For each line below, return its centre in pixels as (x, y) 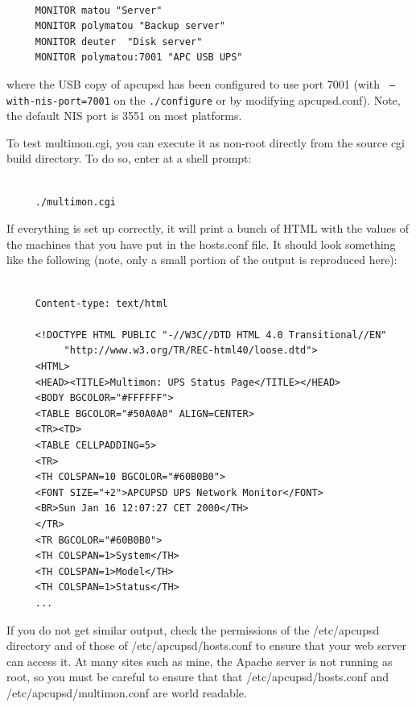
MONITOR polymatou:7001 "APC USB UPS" (139, 58)
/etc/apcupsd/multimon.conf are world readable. (127, 692)
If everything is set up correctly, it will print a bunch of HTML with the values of (208, 228)
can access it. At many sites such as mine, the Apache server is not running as (200, 661)
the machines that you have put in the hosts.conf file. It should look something (201, 244)
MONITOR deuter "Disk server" (119, 41)
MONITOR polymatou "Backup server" (130, 26)
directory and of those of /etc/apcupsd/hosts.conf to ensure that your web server (206, 645)
